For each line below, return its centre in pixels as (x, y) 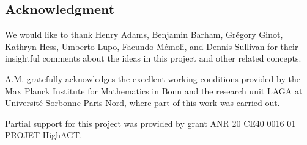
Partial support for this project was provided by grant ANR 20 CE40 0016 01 (150, 123)
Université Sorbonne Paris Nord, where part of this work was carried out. (142, 103)
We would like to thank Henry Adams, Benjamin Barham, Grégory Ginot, (144, 34)
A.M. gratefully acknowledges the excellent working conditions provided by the (153, 78)
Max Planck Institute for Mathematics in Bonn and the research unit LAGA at (154, 90)
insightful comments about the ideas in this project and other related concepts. (153, 58)
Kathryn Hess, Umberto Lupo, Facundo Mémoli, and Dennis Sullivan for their (152, 46)
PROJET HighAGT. (44, 135)
